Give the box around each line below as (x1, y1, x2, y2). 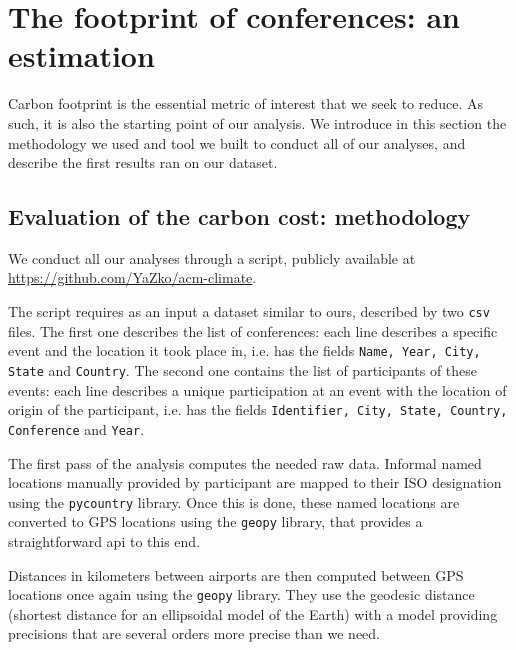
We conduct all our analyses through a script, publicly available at (8, 247, 416, 268)
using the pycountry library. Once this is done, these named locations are (8, 491, 460, 512)
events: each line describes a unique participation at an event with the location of (8, 379, 507, 400)
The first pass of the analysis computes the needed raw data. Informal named (8, 452, 482, 473)
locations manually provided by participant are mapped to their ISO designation (8, 472, 502, 493)
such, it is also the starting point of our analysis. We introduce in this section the (8, 112, 507, 133)
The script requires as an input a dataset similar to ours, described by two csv (8, 301, 490, 322)
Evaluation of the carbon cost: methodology (8, 201, 471, 232)
